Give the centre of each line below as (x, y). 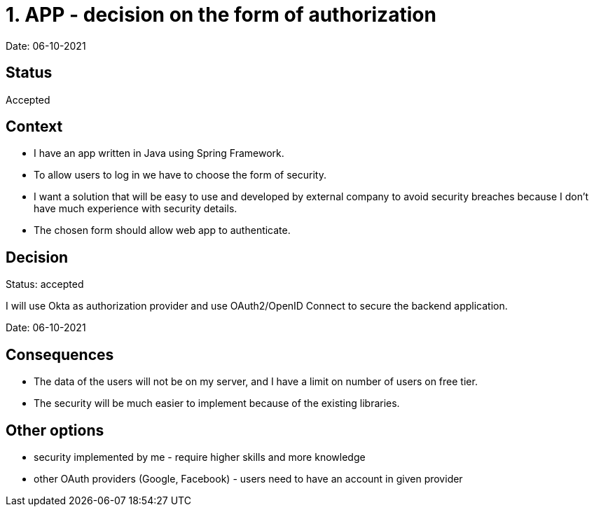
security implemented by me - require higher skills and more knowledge (200, 457)
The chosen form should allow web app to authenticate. (162, 230)
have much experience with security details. (136, 209)
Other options (55, 430)
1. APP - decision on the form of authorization (221, 15)
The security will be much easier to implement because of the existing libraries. (217, 403)
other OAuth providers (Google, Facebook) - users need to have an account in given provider (248, 478)
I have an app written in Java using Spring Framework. (159, 153)
